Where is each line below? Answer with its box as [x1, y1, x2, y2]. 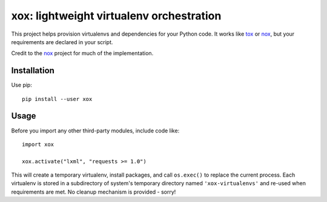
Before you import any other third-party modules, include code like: [11, 127, 180, 134]
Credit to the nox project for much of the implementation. [11, 50, 154, 57]
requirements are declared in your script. [11, 38, 113, 45]
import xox [22, 141, 54, 148]
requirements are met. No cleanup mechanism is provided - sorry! [11, 188, 176, 195]
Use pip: [11, 82, 33, 89]
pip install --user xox [22, 96, 93, 102]
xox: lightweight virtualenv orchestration [11, 9, 222, 22]
